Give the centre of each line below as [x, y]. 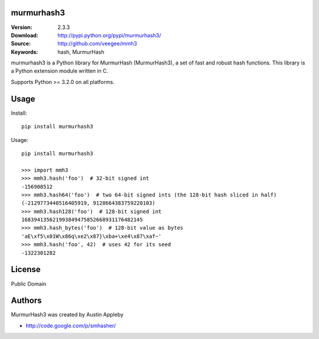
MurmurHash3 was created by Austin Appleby [67, 315]
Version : [22, 27]
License [26, 269]
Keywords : [25, 52]
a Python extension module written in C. [60, 71]
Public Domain [29, 283]
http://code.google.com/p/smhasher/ [71, 325]
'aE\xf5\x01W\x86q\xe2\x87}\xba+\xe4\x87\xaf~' [92, 236]
